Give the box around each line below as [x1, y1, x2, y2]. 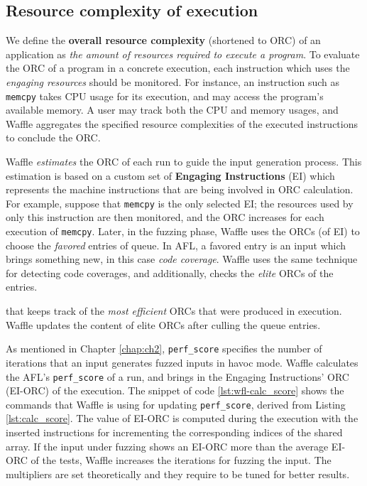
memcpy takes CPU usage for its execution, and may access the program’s [6, 88, 324, 103]
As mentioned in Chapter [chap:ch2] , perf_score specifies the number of [6, 341, 322, 356]
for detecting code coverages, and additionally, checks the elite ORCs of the [6, 265, 334, 280]
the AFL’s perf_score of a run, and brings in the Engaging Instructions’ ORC [6, 369, 349, 384]
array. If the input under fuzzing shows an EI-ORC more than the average [6, 438, 329, 453]
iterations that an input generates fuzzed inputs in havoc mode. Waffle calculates [6, 355, 358, 369]
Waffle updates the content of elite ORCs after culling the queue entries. [6, 317, 321, 332]
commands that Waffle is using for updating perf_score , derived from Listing [6, 396, 346, 411]
